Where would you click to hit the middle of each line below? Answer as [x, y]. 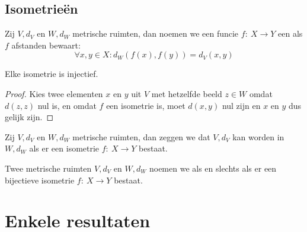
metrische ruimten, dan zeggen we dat [141, 136]
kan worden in [258, 136]
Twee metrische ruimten [48, 168]
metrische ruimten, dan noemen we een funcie [156, 33]
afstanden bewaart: [46, 45]
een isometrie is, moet [146, 105]
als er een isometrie [64, 148]
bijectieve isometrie [40, 180]
